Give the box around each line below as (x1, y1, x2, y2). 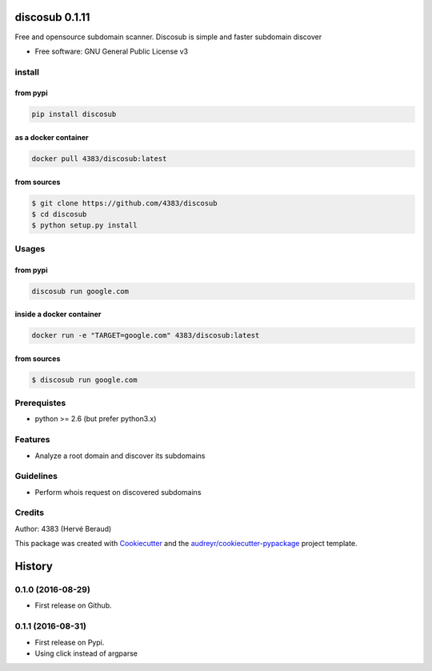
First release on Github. (34, 601, 112, 610)
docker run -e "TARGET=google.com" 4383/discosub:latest (31, 331, 260, 340)
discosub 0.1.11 (14, 10, 90, 24)
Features (14, 434, 50, 445)
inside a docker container (14, 309, 102, 319)
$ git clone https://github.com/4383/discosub (31, 199, 218, 207)
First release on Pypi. (34, 637, 105, 647)
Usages (14, 243, 46, 254)
